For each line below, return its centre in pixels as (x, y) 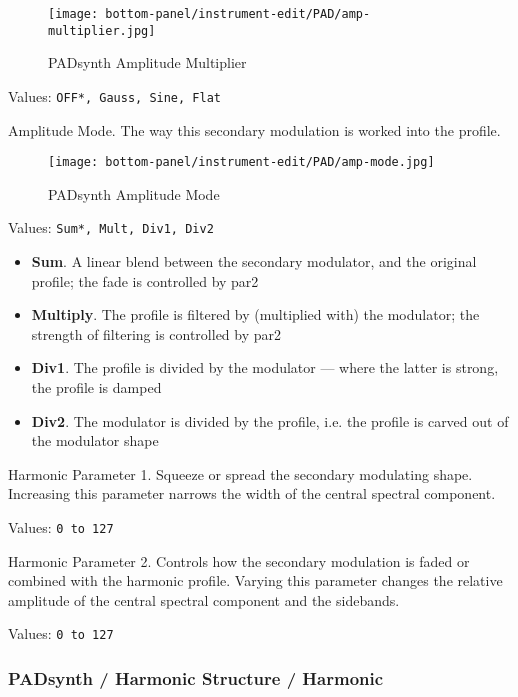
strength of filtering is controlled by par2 (156, 333)
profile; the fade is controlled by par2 (145, 280)
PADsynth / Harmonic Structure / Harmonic (196, 678)
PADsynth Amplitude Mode (134, 193)
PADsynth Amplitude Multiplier (147, 62)
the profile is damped (96, 387)
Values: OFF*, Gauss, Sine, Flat (114, 95)
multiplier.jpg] (102, 30)
